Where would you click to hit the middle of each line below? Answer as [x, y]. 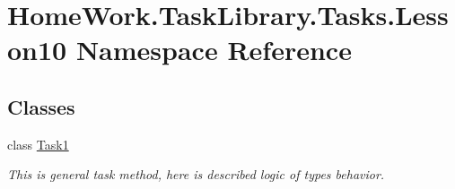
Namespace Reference [214, 50]
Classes [41, 106]
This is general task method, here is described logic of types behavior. [196, 174]
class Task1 [38, 144]
